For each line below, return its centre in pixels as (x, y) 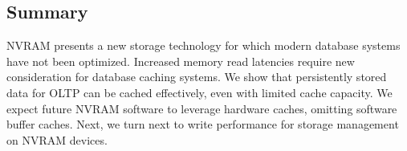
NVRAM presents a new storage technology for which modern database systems (203, 45)
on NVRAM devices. (57, 139)
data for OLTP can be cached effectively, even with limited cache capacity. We (199, 92)
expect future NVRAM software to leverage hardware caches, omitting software (202, 108)
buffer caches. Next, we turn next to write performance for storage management (203, 124)
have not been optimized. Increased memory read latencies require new (181, 61)
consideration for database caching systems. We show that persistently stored (197, 77)
